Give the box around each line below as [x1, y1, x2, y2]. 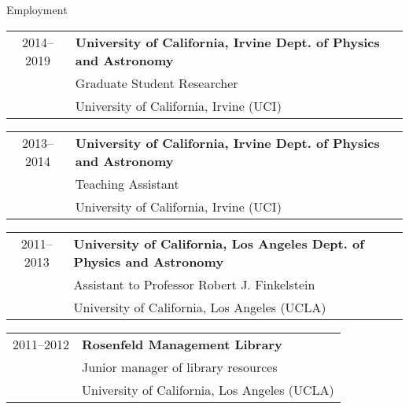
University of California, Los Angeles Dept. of [73, 234, 364, 252]
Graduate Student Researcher [75, 73, 238, 92]
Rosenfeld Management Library [82, 334, 282, 353]
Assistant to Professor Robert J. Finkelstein [73, 275, 315, 293]
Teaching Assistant [75, 174, 179, 193]
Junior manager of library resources [82, 357, 278, 376]
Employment [6, 2, 68, 17]
